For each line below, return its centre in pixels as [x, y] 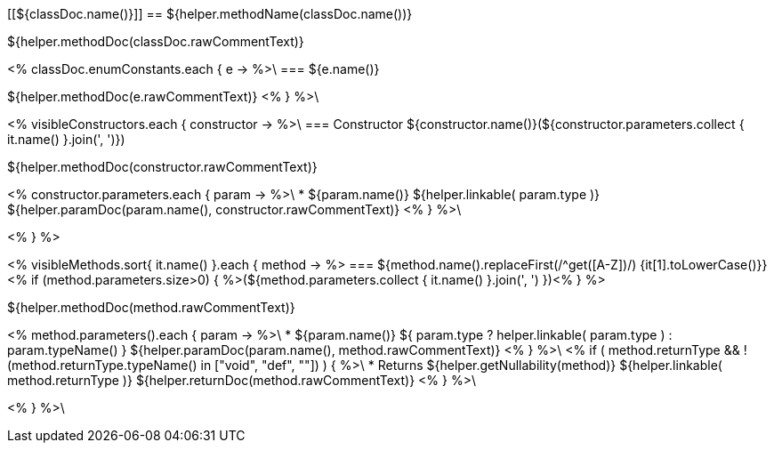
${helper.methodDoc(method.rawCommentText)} [151, 307]
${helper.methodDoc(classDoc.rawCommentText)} [156, 41]
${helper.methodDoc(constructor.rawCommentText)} [162, 167]
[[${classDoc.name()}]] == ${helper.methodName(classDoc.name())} [210, 14]
